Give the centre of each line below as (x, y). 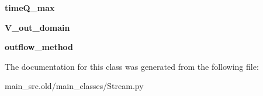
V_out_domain (37, 27)
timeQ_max (30, 8)
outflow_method (39, 47)
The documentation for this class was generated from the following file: (132, 66)
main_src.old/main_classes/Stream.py (74, 86)
